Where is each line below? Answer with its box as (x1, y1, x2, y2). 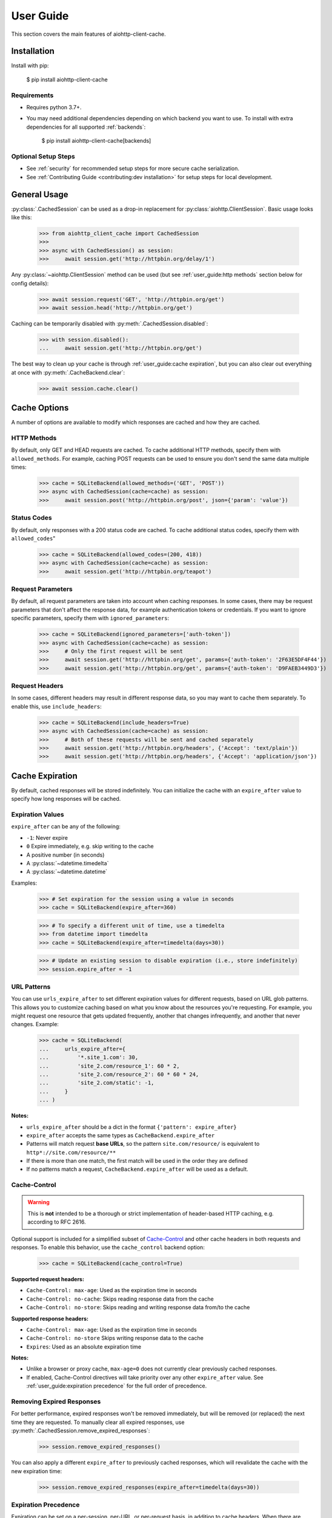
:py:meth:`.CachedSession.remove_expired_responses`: (11, 1427, 150, 1434)
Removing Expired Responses (11, 1397, 101, 1406)
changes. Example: (11, 1021, 59, 1028)
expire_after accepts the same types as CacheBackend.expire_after (26, 1131, 215, 1138)
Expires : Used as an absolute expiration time (26, 1343, 142, 1350)
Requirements (11, 91, 54, 100)
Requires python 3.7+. (26, 103, 82, 111)
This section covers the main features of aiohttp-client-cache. (11, 30, 166, 38)
